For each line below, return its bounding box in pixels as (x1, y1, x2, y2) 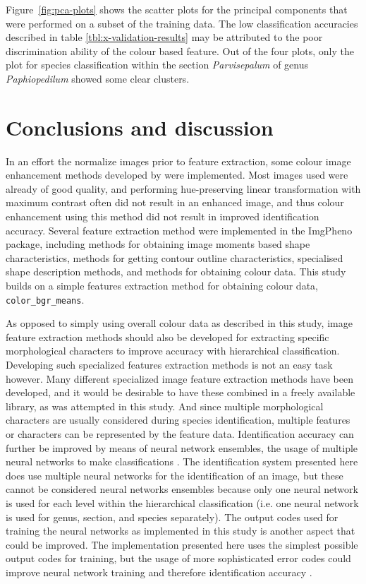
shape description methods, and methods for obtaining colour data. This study (6, 264, 346, 279)
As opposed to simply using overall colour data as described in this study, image (6, 316, 353, 330)
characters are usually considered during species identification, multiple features (6, 412, 350, 427)
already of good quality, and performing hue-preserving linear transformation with (6, 181, 361, 196)
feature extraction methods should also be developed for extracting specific (6, 329, 329, 344)
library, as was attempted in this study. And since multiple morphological (6, 398, 324, 413)
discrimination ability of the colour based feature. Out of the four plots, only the (6, 43, 354, 58)
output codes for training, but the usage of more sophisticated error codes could (6, 551, 351, 566)
